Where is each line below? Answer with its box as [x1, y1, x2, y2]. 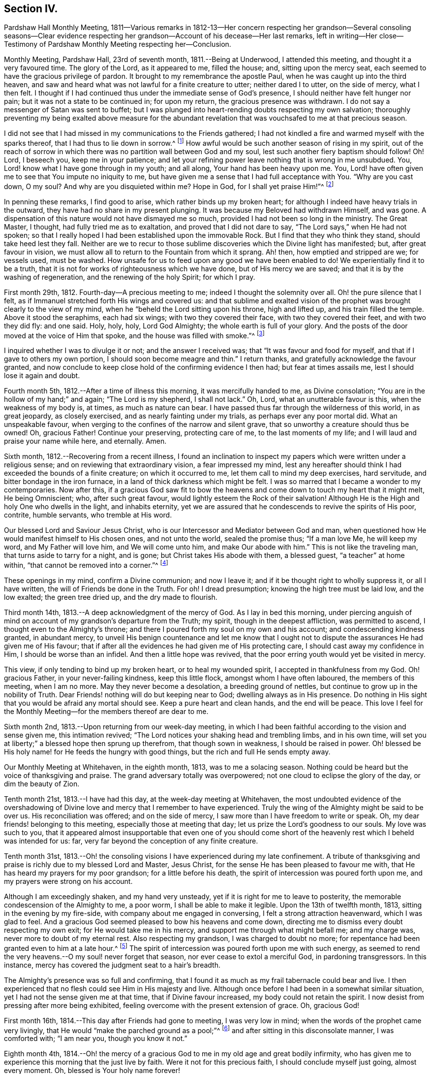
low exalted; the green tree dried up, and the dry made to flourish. [4, 593, 217, 602]
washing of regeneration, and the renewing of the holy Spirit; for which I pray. [4, 272, 255, 281]
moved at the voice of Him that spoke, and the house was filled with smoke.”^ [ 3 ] [4, 329, 265, 340]
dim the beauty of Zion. [4, 780, 80, 788]
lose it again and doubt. [4, 371, 80, 380]
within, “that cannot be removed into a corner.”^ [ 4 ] [4, 559, 168, 570]
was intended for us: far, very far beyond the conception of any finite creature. [4, 837, 258, 846]
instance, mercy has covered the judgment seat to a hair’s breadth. [4, 960, 221, 969]
